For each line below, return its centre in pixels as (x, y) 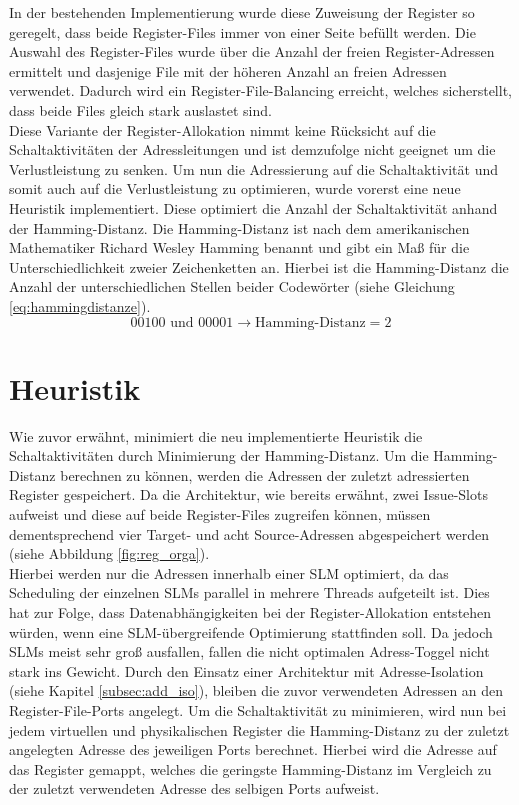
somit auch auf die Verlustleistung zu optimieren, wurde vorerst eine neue (235, 188)
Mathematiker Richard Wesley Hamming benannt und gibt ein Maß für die (239, 247)
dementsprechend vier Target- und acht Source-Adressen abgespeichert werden (249, 533)
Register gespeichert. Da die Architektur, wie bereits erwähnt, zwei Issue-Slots (248, 494)
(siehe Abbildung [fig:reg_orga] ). (109, 553)
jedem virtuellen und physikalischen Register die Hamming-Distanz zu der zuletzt (259, 729)
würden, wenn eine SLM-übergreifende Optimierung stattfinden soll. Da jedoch (251, 631)
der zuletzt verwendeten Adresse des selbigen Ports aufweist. (194, 788)
